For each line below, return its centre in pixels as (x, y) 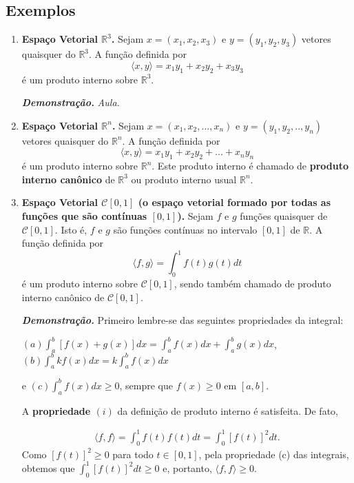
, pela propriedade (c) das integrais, (274, 454)
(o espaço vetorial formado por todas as (235, 202)
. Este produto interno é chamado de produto (250, 166)
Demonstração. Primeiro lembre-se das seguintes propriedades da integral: (183, 320)
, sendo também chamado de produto (252, 284)
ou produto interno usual (184, 179)
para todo (133, 454)
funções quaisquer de (284, 215)
